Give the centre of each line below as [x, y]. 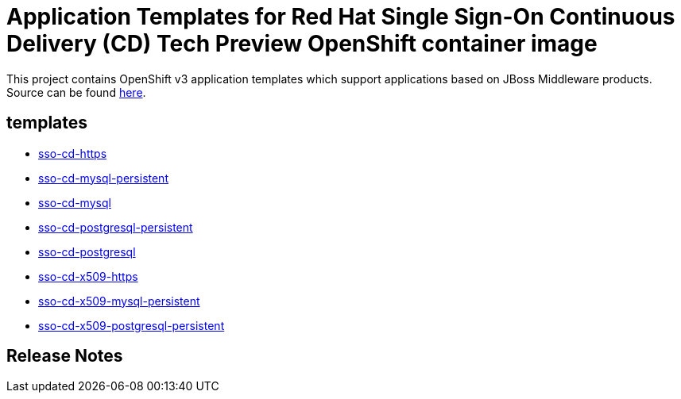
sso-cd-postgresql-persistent [116, 227]
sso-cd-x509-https [88, 276]
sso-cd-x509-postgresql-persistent [132, 325]
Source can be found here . [76, 92]
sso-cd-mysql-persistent [103, 178]
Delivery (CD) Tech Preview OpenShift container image [302, 44]
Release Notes [65, 356]
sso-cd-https [73, 153]
